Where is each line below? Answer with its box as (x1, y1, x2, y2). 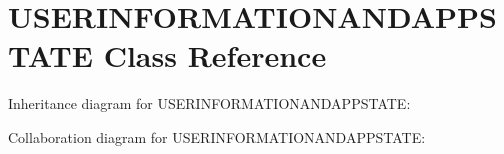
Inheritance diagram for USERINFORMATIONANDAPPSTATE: (8, 93, 411, 114)
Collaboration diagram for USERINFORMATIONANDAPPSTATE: (8, 126, 426, 147)
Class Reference (103, 35, 327, 76)
